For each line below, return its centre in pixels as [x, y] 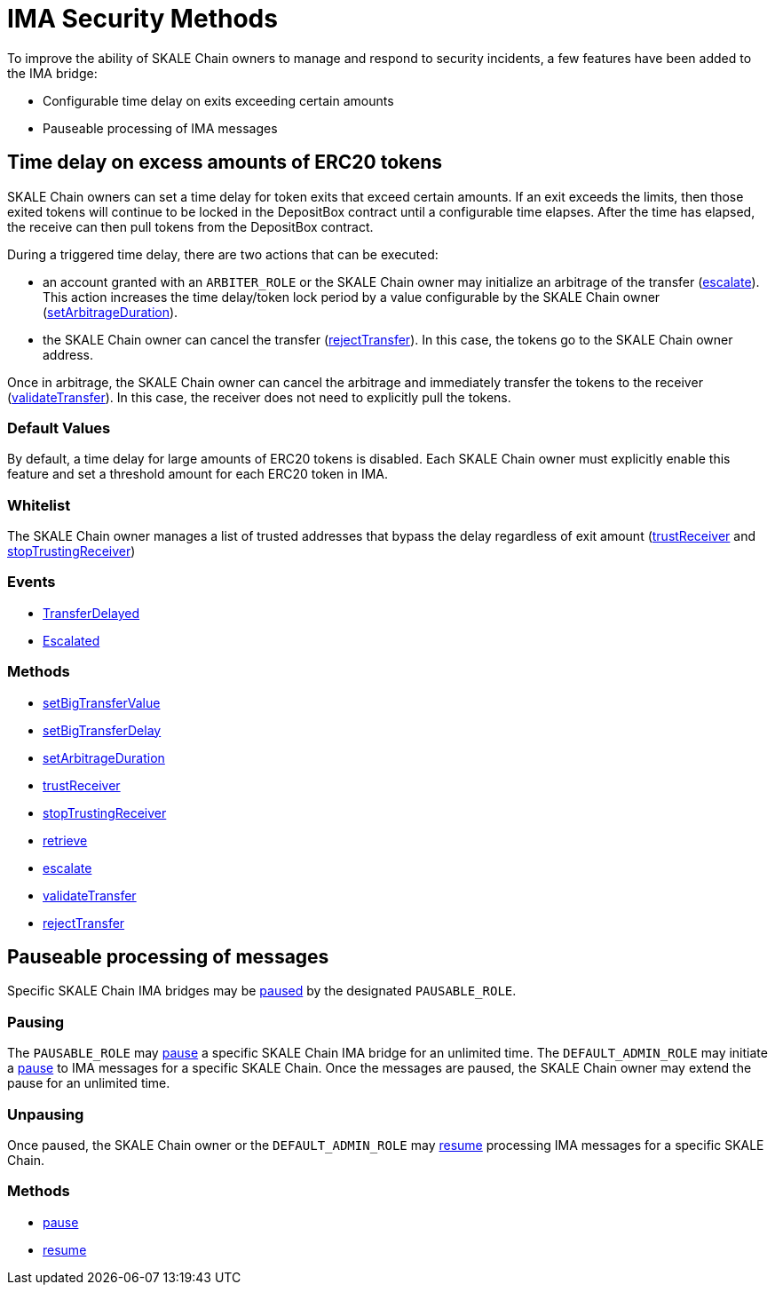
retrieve [65, 840]
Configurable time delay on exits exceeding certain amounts [218, 100]
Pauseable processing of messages [168, 957]
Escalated [71, 640]
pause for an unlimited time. [89, 1083]
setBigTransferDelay [102, 730]
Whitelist [39, 505]
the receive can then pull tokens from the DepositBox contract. [190, 226]
